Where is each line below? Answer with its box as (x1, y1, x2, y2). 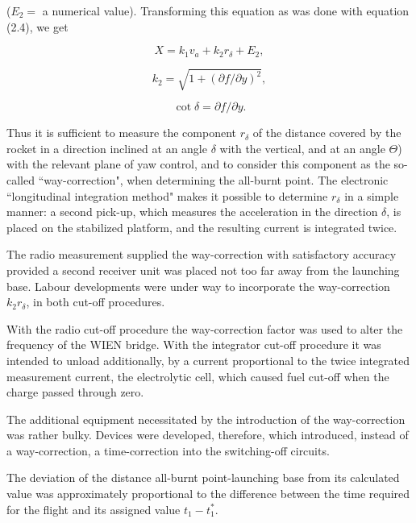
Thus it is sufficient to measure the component (6, 124, 236, 141)
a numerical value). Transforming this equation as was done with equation (42, 2, 410, 19)
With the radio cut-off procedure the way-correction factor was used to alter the (6, 320, 403, 337)
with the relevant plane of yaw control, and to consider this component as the (6, 156, 390, 172)
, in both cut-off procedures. (26, 293, 165, 310)
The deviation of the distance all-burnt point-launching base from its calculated (6, 469, 400, 486)
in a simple (344, 187, 399, 204)
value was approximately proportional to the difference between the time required (6, 485, 410, 502)
